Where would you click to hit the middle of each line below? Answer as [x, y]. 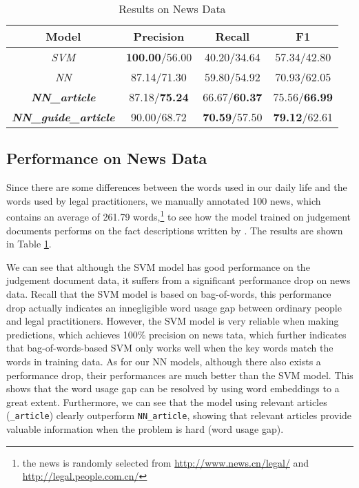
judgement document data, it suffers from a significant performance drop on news [178, 280]
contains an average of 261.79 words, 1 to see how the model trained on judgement [179, 216]
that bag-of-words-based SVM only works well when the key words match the [170, 348]
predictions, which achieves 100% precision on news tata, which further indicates [176, 334]
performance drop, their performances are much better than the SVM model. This [180, 375]
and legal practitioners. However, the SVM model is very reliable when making [173, 321]
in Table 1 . [29, 244]
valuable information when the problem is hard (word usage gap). [145, 429]
